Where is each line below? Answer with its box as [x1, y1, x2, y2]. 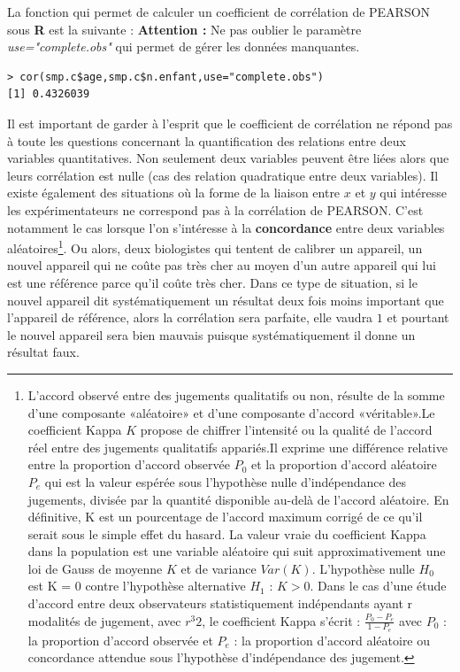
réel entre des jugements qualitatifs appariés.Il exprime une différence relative [27, 437, 448, 456]
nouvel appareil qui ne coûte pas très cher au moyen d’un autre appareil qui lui [7, 256, 436, 274]
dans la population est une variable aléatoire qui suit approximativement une [27, 542, 446, 560]
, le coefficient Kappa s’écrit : [202, 611, 361, 630]
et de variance [180, 559, 257, 577]
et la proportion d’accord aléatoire [250, 455, 437, 474]
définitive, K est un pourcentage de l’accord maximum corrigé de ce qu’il [27, 507, 423, 526]
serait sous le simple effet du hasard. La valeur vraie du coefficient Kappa [27, 524, 426, 543]
